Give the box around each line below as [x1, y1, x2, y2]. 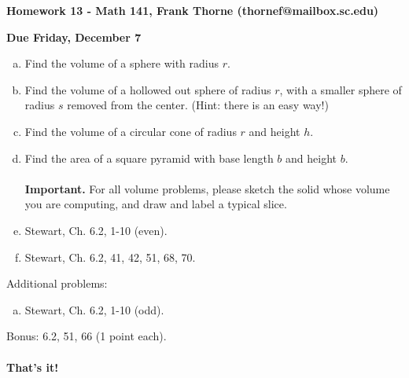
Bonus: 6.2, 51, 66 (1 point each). [6, 328, 167, 344]
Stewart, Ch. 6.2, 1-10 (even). [24, 222, 168, 238]
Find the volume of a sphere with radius [24, 55, 219, 72]
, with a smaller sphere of [279, 81, 402, 97]
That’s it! [6, 358, 59, 375]
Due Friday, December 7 [6, 28, 142, 45]
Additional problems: [6, 275, 108, 292]
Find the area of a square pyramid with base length [24, 149, 274, 166]
